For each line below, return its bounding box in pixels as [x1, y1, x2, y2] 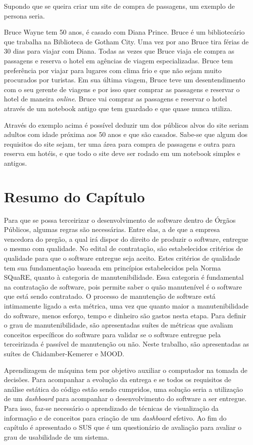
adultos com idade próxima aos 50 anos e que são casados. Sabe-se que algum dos [4, 129, 248, 139]
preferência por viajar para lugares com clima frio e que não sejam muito [4, 65, 222, 75]
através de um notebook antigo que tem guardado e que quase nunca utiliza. [4, 103, 233, 113]
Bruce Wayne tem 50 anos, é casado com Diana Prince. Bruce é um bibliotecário [4, 27, 245, 37]
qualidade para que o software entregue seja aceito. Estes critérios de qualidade [4, 253, 240, 263]
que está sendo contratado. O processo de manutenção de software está [4, 291, 216, 301]
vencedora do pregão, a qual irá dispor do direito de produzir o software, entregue [4, 233, 249, 244]
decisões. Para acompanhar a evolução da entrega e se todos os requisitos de [4, 374, 232, 385]
